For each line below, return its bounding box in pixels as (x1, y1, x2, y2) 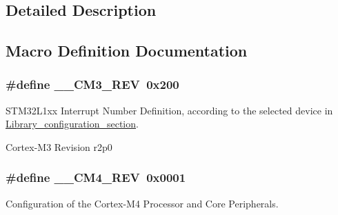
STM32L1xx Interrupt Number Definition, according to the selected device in (6, 103, 333, 117)
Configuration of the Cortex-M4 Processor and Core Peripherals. (6, 196, 279, 210)
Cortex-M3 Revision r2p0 (6, 139, 112, 154)
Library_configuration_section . (6, 116, 139, 131)
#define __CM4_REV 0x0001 (6, 169, 186, 186)
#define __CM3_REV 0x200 (6, 76, 179, 93)
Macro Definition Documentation (6, 40, 248, 61)
